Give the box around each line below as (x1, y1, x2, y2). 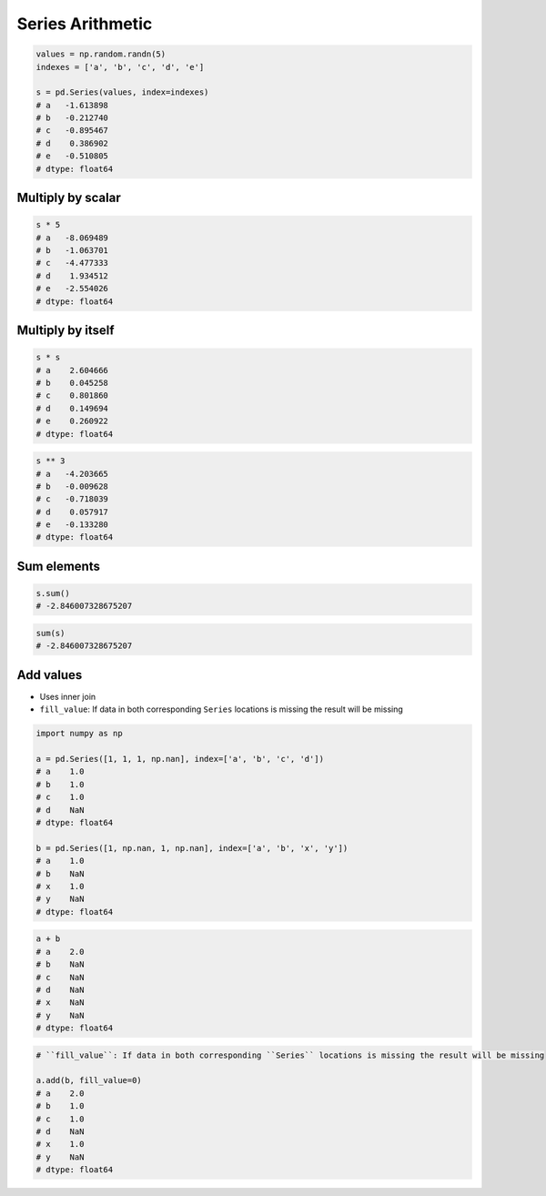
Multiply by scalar (16, 190, 122, 206)
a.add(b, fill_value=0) (35, 1075, 143, 1086)
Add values (16, 667, 83, 683)
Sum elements (16, 558, 100, 573)
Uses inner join (39, 691, 96, 702)
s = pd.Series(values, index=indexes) (35, 87, 209, 97)
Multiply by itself (16, 323, 115, 338)
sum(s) (35, 628, 66, 639)
